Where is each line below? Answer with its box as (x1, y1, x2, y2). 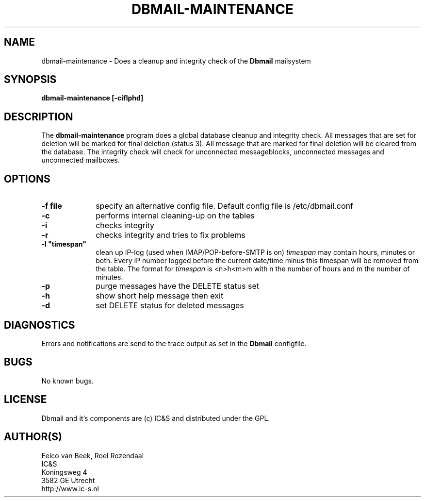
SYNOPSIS (4, 73, 57, 86)
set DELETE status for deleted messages (96, 301, 244, 311)
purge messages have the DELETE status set (96, 281, 260, 291)
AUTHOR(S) (4, 431, 62, 443)
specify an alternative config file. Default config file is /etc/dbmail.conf (96, 201, 353, 211)
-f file (41, 201, 62, 211)
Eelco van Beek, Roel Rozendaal (41, 451, 144, 460)
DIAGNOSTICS (4, 318, 75, 331)
